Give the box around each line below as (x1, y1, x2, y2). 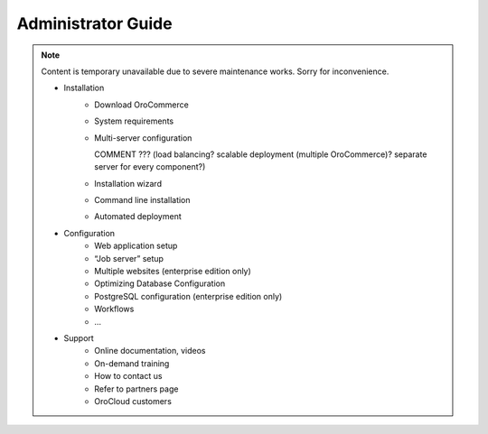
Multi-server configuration (94, 132, 192, 143)
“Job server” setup (94, 253, 164, 263)
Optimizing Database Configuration (94, 278, 226, 289)
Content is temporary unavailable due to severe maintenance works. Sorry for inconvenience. (41, 66, 389, 77)
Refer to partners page (94, 383, 179, 394)
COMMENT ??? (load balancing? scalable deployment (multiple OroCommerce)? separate (94, 149, 427, 160)
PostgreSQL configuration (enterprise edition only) (94, 291, 283, 301)
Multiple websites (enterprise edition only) (94, 266, 252, 277)
